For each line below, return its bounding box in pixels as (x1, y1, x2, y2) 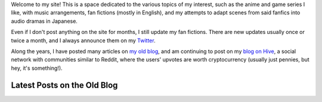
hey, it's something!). (11, 64, 63, 72)
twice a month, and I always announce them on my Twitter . (11, 36, 156, 44)
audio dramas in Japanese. (11, 17, 78, 24)
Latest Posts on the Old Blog (11, 80, 118, 90)
